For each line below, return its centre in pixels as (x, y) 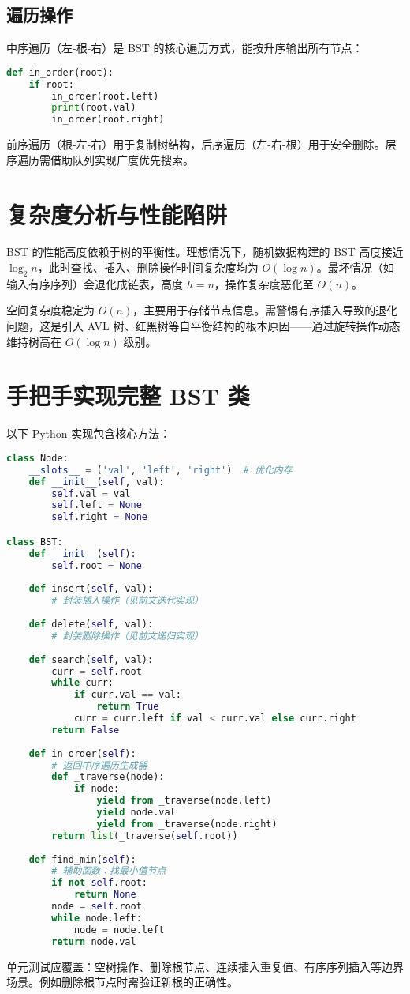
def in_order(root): (60, 72)
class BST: (35, 542)
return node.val (94, 941)
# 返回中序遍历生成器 (99, 765)
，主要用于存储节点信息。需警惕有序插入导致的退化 (265, 310)
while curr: (83, 683)
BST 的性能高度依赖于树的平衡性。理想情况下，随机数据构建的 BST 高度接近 (205, 252)
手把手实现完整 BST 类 (128, 395)
